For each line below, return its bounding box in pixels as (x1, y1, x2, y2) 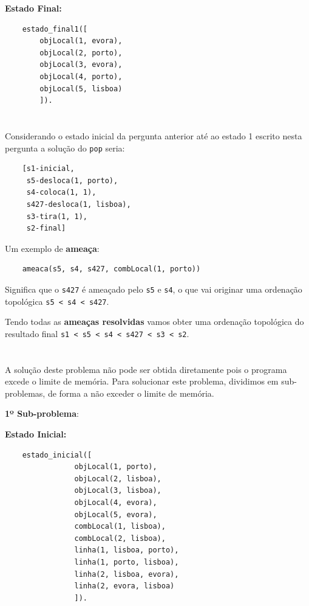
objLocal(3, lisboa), (74, 486, 161, 495)
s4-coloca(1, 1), (26, 188, 97, 197)
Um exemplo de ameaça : (5, 242, 100, 254)
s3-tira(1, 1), (26, 212, 88, 221)
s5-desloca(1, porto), (26, 176, 118, 185)
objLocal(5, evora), (74, 510, 157, 519)
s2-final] (26, 224, 66, 233)
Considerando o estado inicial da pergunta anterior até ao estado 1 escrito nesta (5, 129, 302, 142)
